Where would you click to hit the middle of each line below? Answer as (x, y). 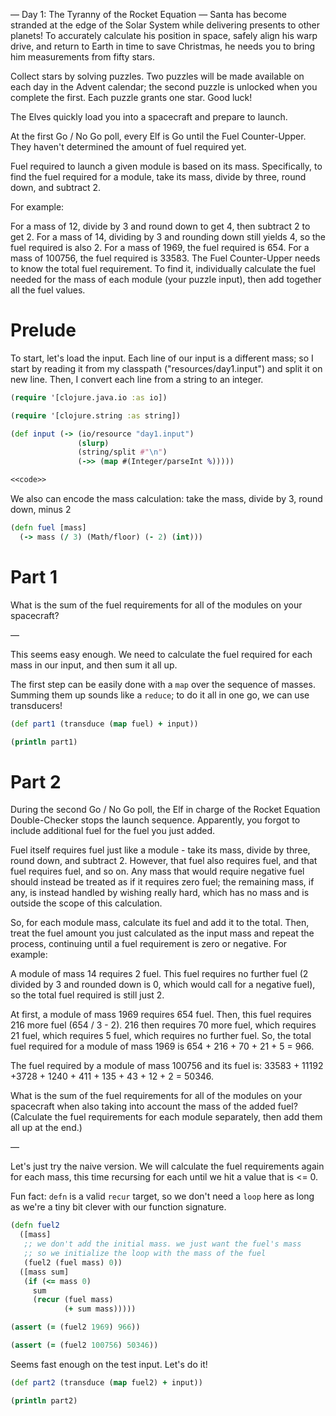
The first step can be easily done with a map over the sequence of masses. (163, 684)
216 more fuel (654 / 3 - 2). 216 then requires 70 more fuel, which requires (163, 1025)
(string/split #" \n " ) (122, 452)
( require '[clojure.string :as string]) (96, 415)
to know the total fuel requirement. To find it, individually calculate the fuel (163, 268)
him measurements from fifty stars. (82, 57)
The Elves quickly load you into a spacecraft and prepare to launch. (149, 117)
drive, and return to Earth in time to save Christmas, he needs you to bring (163, 46)
